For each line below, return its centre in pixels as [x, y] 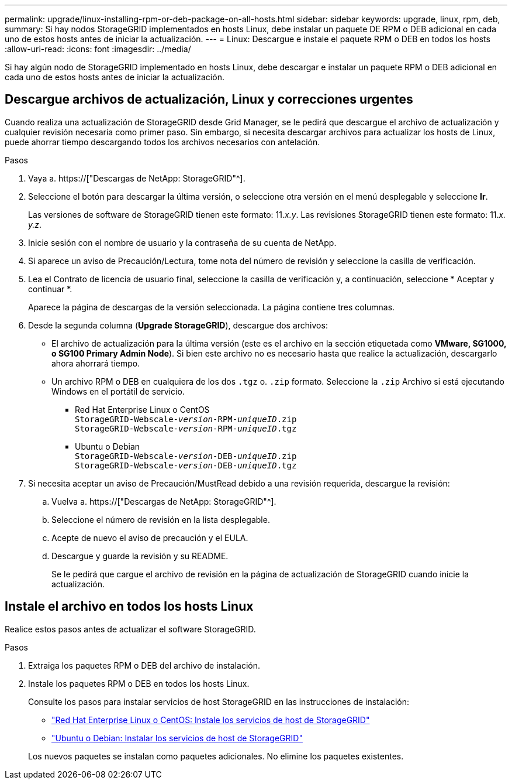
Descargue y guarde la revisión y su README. [140, 556]
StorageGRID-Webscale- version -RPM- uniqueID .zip [186, 419]
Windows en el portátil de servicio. [118, 391]
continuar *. [50, 289]
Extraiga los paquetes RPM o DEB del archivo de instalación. [144, 665]
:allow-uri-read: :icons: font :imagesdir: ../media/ [98, 49]
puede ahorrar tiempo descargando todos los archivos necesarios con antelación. [162, 142]
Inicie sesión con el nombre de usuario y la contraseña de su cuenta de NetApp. [182, 242]
